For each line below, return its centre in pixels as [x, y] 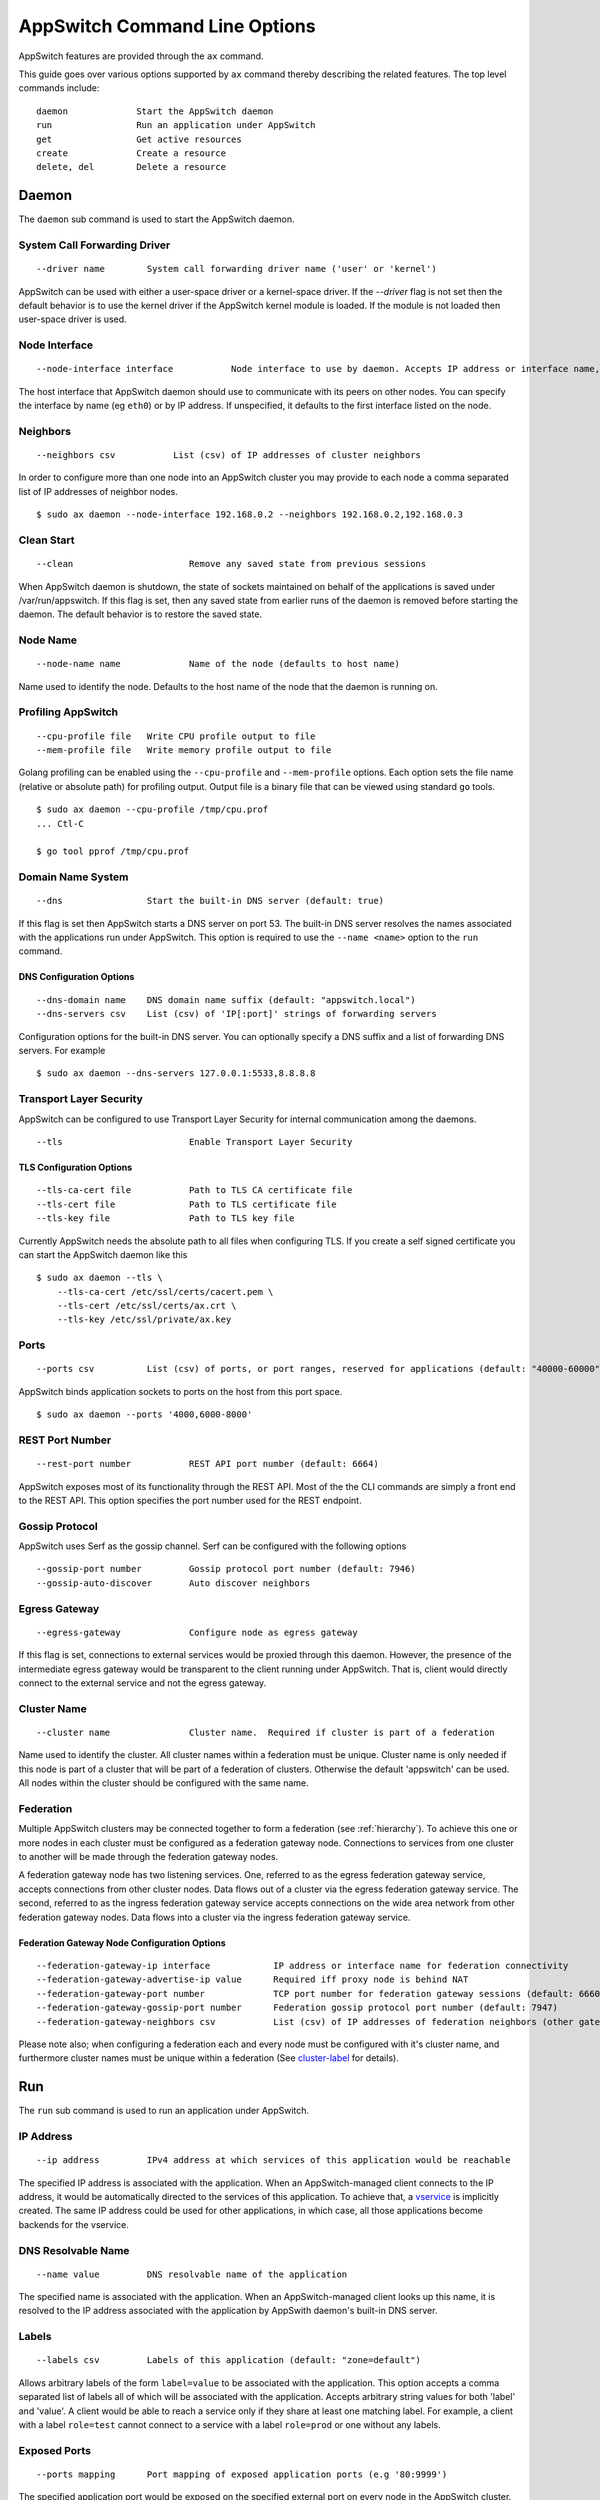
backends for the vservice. [73, 2224]
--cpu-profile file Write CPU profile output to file [176, 736]
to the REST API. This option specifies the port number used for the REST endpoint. [190, 1500]
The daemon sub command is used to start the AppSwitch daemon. [156, 219]
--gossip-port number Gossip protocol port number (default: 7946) [226, 1569]
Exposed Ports [55, 2450]
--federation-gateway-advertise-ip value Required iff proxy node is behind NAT [252, 1979]
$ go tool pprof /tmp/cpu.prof [113, 851]
